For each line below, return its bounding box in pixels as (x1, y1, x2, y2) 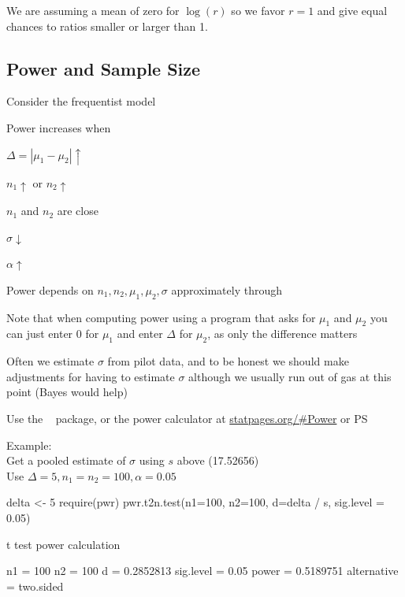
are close (57, 202, 98, 219)
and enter (117, 325, 163, 342)
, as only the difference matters (207, 325, 358, 342)
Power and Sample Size (6, 56, 201, 80)
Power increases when (6, 119, 111, 135)
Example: (6, 436, 52, 453)
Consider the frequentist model (6, 93, 156, 109)
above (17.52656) (176, 452, 259, 469)
